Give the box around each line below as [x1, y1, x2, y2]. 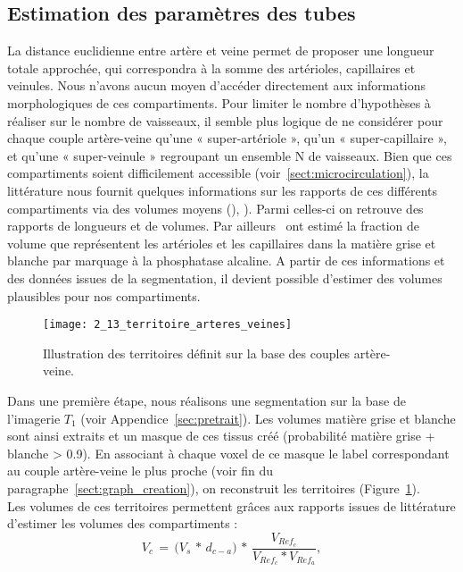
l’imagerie [7, 408, 61, 427]
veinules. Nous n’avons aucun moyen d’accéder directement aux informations [7, 76, 426, 95]
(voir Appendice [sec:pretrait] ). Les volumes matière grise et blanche [80, 408, 456, 427]
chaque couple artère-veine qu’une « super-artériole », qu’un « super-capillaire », [7, 129, 447, 147]
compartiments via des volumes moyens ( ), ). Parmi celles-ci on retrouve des [7, 198, 424, 217]
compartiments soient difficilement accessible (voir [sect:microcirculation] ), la [7, 164, 429, 182]
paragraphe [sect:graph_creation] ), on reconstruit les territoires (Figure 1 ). [7, 478, 420, 497]
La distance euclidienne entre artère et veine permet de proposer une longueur [7, 41, 434, 60]
